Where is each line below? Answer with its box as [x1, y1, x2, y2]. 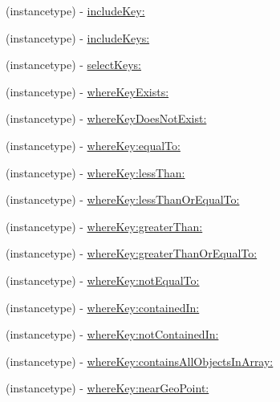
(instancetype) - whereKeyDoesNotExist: [6, 110, 207, 127]
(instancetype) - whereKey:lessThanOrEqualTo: [6, 191, 240, 208]
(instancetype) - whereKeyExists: [6, 83, 169, 99]
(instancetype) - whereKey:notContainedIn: [6, 326, 219, 343]
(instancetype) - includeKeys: [6, 29, 150, 46]
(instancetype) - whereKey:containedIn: [6, 298, 200, 315]
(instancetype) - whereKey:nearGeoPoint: [6, 380, 209, 396]
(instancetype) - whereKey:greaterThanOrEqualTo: [6, 245, 258, 262]
